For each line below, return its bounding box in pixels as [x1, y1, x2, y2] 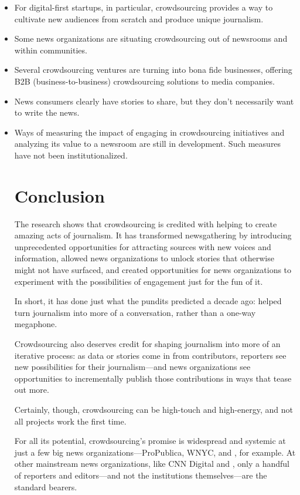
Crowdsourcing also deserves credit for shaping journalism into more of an [14, 338, 281, 349]
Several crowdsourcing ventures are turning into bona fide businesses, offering [14, 63, 292, 76]
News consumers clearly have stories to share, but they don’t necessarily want [14, 95, 294, 107]
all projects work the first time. [14, 415, 127, 427]
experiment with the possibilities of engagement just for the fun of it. [14, 275, 263, 287]
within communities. [14, 43, 87, 56]
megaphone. [14, 318, 57, 330]
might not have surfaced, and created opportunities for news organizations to [14, 264, 292, 276]
